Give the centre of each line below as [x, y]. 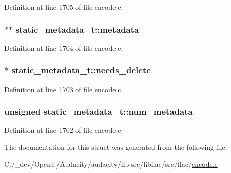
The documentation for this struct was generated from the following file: [116, 147]
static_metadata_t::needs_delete [81, 70]
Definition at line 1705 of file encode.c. [64, 7]
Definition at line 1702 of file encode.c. [64, 130]
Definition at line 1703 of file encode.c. [64, 89]
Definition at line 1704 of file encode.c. [64, 48]
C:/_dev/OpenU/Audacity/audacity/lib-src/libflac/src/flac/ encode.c [111, 164]
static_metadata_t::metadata [77, 29]
